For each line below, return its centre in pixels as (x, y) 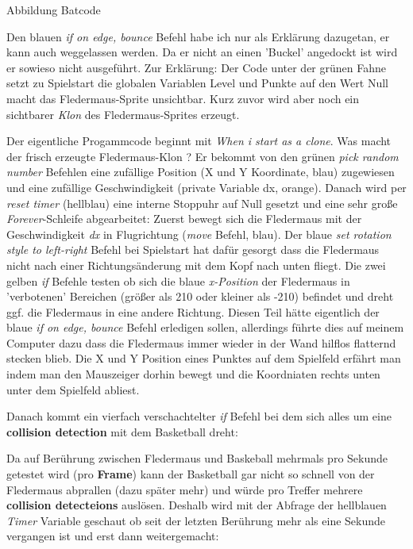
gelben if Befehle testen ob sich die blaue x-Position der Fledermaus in (178, 280)
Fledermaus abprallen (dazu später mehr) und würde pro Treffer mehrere (185, 489)
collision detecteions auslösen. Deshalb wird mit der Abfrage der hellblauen (197, 505)
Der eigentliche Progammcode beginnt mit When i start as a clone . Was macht (199, 141)
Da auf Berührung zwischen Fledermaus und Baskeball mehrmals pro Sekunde (197, 458)
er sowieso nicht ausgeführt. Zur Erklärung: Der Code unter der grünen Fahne (196, 67)
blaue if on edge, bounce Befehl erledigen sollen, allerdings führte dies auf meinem (205, 327)
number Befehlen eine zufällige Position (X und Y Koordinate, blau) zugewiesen (201, 172)
